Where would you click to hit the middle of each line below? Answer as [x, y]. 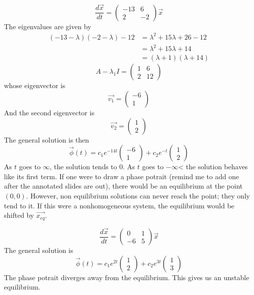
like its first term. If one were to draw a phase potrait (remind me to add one [122, 176]
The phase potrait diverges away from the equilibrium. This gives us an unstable [127, 277]
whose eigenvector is [35, 85]
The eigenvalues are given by [48, 26]
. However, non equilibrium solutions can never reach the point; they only [138, 195]
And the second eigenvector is [49, 112]
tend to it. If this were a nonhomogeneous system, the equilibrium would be [119, 205]
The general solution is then [47, 139]
